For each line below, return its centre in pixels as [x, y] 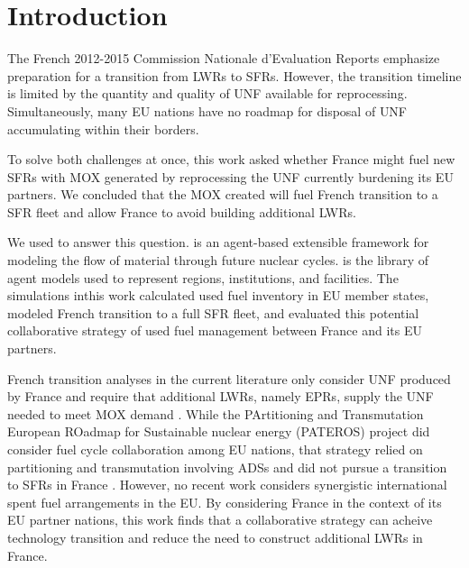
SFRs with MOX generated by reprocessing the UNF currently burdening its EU [230, 176]
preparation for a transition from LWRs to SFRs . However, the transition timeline [234, 75]
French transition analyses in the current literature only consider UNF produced [229, 378]
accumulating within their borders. [103, 128]
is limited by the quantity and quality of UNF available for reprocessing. [207, 93]
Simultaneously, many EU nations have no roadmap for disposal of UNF [207, 110]
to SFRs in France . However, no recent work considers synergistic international [227, 485]
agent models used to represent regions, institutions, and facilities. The [203, 277]
